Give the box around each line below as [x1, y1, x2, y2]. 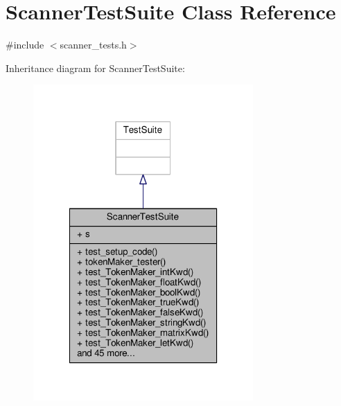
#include [6, 37, 44, 52]
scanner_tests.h [60, 37, 127, 52]
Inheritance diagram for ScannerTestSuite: [6, 60, 185, 75]
